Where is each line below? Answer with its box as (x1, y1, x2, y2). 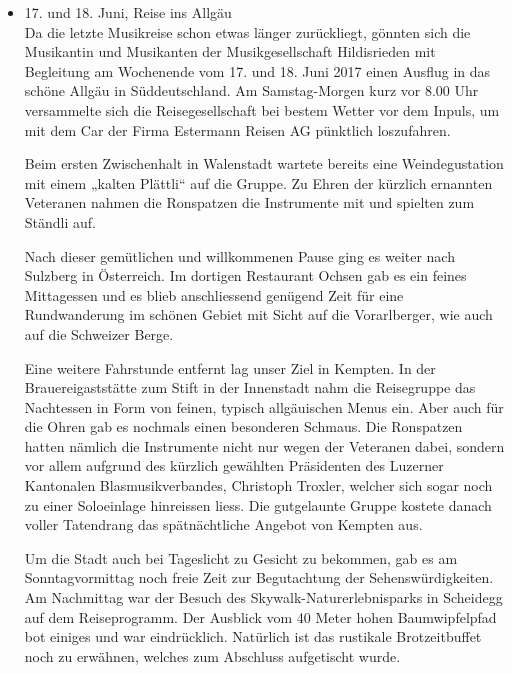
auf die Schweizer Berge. (24, 323, 174, 344)
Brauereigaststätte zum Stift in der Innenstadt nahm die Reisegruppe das (24, 377, 476, 398)
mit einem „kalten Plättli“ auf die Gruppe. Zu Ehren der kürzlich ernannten (24, 172, 493, 193)
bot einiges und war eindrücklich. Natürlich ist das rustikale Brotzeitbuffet (24, 626, 482, 647)
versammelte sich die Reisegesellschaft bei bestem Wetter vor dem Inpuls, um (24, 99, 500, 120)
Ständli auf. (24, 211, 97, 232)
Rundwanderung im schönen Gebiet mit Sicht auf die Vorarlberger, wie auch (24, 304, 493, 325)
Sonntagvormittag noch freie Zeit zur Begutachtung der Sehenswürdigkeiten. (24, 567, 494, 588)
